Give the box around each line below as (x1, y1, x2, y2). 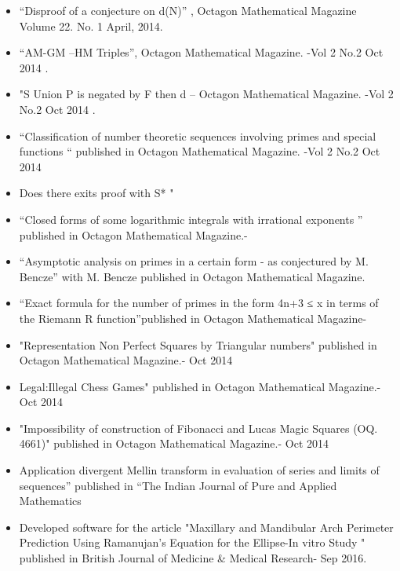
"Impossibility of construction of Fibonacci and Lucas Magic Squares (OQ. (19, 419, 378, 436)
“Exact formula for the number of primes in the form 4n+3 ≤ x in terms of (19, 295, 379, 311)
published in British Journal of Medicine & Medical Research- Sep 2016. (19, 550, 367, 566)
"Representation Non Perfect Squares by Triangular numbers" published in (19, 336, 377, 353)
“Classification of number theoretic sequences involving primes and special (19, 127, 376, 144)
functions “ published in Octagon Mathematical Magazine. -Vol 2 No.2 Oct (19, 143, 380, 159)
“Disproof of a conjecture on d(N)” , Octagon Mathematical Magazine (19, 2, 357, 18)
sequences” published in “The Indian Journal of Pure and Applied (19, 477, 337, 493)
